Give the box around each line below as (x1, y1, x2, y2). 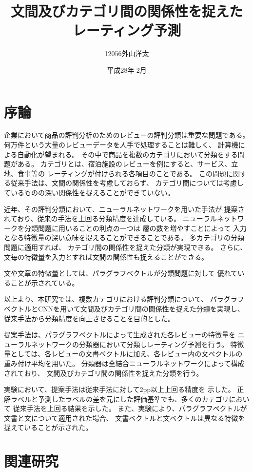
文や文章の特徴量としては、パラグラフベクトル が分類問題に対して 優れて (4, 268, 238, 278)
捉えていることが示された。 (4, 422, 93, 432)
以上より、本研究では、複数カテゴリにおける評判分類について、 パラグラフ (4, 294, 244, 304)
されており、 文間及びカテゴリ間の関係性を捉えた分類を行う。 (4, 368, 203, 378)
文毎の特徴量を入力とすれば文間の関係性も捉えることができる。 (4, 251, 208, 262)
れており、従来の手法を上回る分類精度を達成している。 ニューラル (4, 213, 217, 224)
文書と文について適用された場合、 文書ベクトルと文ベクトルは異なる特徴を (4, 412, 245, 423)
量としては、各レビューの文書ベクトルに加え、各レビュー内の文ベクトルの (4, 349, 243, 359)
